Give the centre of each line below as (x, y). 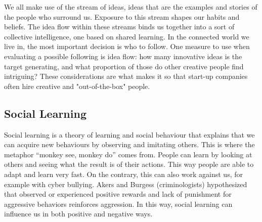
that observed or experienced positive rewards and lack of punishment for (118, 194)
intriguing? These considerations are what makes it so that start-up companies (126, 76)
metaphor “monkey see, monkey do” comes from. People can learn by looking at (128, 154)
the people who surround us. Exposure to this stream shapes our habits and (122, 16)
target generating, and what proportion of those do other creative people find (124, 66)
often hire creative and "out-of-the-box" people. (77, 86)
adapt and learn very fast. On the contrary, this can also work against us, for (123, 174)
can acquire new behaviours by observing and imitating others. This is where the (129, 144)
